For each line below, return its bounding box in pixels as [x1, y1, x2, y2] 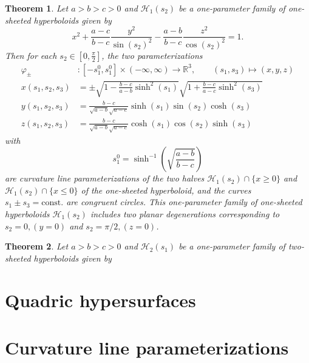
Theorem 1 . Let [5, 2, 69, 14]
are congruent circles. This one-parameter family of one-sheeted [66, 195, 302, 208]
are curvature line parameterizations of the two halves [5, 172, 205, 185]
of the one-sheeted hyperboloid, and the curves [81, 183, 251, 196]
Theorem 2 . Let [5, 240, 69, 253]
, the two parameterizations [101, 49, 203, 61]
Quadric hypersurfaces [5, 287, 196, 312]
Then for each [5, 49, 57, 61]
